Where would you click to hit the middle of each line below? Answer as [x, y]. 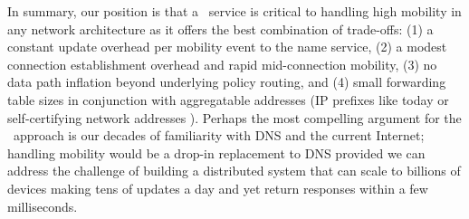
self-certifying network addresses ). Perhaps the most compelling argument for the [234, 117]
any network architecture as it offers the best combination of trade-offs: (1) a [220, 29]
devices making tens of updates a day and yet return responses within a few [218, 188]
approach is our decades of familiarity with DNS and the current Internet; [219, 135]
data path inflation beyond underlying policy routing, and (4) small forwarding [227, 82]
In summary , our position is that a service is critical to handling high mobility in [234, 11]
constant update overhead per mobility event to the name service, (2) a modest [227, 47]
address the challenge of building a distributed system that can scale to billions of [234, 171]
